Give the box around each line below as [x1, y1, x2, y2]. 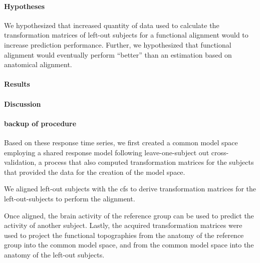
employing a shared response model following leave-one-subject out [4, 147, 209, 157]
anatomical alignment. [4, 59, 72, 70]
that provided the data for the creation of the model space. [4, 166, 185, 177]
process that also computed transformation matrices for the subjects [44, 157, 254, 167]
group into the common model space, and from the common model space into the [4, 239, 254, 250]
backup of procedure [4, 118, 77, 128]
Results [4, 79, 30, 89]
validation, [4, 157, 37, 167]
